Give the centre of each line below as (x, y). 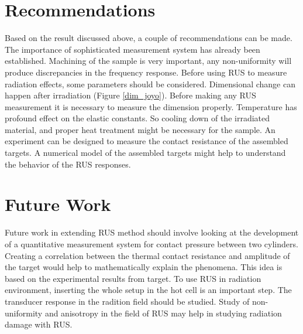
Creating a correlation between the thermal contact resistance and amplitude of (147, 255)
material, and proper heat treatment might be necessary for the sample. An (140, 129)
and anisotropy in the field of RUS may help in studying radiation (163, 313)
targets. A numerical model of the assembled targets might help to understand (145, 153)
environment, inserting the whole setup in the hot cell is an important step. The (148, 290)
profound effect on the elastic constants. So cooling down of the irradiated (137, 118)
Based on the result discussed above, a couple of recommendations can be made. (149, 38)
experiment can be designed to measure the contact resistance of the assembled (147, 141)
